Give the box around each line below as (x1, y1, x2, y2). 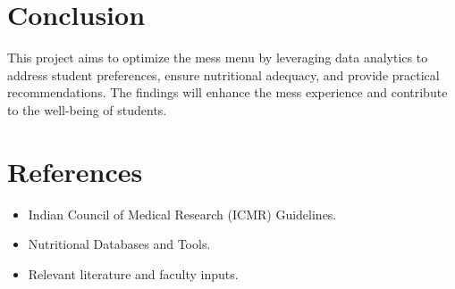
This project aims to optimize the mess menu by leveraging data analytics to (7, 48, 428, 67)
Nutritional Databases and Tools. (28, 235, 211, 253)
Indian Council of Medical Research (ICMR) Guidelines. (28, 204, 337, 223)
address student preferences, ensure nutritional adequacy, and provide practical (7, 65, 440, 84)
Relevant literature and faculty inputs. (28, 264, 239, 283)
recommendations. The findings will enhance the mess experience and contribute (7, 83, 448, 102)
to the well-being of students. (7, 100, 167, 119)
